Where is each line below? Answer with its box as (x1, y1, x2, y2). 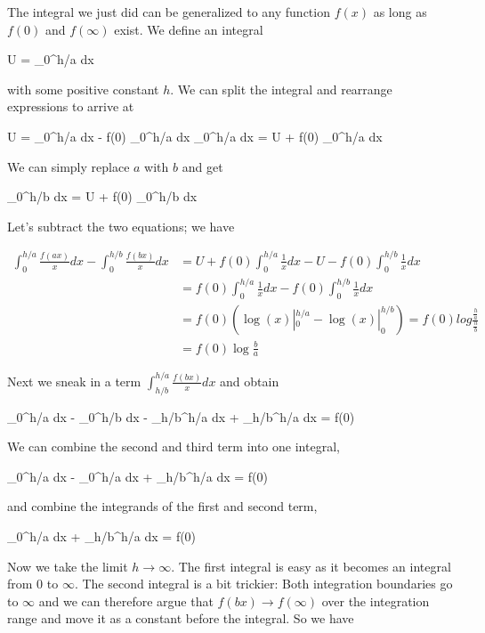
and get (182, 157, 223, 175)
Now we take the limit (7, 556, 128, 575)
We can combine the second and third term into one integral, (7, 437, 340, 456)
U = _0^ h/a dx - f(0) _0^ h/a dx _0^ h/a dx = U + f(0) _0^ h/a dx (7, 126, 383, 145)
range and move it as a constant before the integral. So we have (7, 609, 354, 628)
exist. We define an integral (114, 20, 263, 38)
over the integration (321, 591, 430, 610)
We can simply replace (7, 157, 130, 175)
